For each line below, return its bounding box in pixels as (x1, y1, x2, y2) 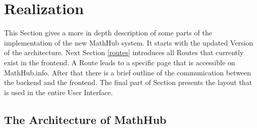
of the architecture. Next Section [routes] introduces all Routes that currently (4, 47, 244, 58)
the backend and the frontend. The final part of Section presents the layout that (4, 77, 252, 88)
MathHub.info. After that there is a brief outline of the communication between (4, 67, 251, 77)
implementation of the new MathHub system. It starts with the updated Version (4, 37, 253, 48)
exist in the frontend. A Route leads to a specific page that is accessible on (4, 57, 235, 67)
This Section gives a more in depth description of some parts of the (4, 27, 212, 38)
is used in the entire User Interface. (4, 87, 113, 97)
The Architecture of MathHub (4, 111, 167, 127)
